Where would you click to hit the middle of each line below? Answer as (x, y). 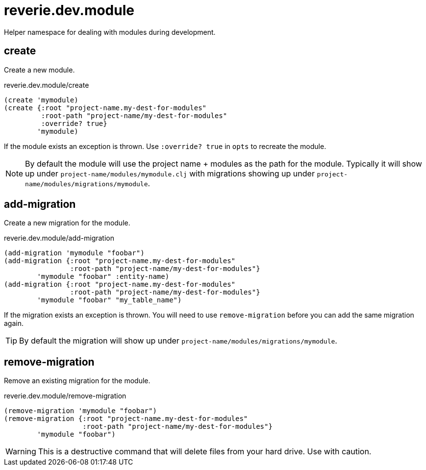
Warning (21, 452)
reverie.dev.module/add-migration (59, 238)
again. (14, 323)
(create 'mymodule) (41, 100)
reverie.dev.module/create (47, 85)
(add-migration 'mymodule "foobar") (74, 253)
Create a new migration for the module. (67, 223)
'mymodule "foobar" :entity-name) (103, 277)
